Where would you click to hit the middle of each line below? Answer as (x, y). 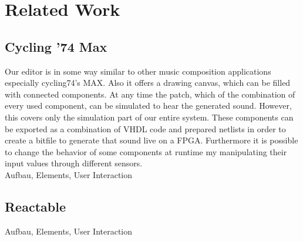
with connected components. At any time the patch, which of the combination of (150, 94)
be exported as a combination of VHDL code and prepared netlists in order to (145, 128)
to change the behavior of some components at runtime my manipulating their (146, 151)
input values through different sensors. (74, 163)
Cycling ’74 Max (56, 46)
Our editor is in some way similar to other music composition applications (138, 71)
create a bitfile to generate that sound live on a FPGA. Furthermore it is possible (151, 140)
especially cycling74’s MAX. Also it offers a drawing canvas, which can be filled (148, 83)
